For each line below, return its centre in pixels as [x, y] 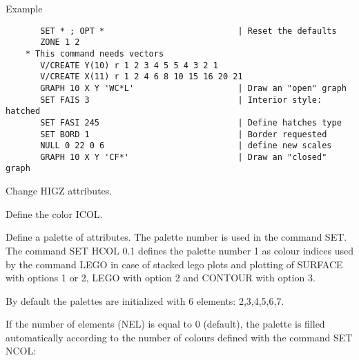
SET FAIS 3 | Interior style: [181, 100]
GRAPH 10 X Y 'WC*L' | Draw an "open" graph [193, 88]
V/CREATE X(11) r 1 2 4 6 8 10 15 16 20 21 [142, 77]
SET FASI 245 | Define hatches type [191, 122]
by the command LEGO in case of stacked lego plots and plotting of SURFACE [174, 264]
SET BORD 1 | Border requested [184, 134]
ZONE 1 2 [60, 42]
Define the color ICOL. [54, 213]
